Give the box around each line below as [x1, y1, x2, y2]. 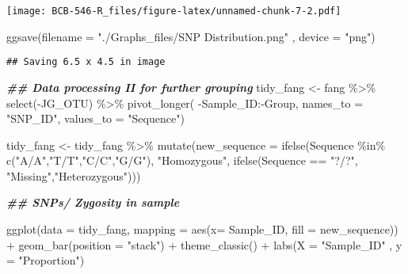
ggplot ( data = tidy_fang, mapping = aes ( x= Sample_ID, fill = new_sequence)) [6, 221, 398, 238]
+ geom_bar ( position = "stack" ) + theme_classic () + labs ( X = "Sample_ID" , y [6, 236, 402, 253]
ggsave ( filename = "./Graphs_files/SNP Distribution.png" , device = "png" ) [6, 28, 376, 44]
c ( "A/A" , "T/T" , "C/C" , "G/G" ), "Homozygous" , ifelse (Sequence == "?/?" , [6, 152, 358, 169]
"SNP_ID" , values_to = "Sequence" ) [6, 110, 185, 127]
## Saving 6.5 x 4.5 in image [6, 56, 166, 68]
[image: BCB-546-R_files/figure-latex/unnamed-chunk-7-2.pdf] [6, 6, 341, 17]
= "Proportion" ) [6, 252, 85, 268]
